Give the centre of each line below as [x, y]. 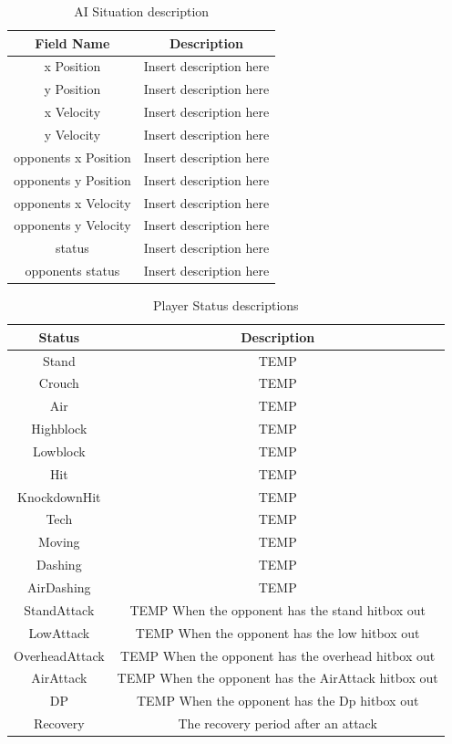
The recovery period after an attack [277, 723]
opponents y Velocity [72, 225]
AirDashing [59, 587]
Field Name [72, 42]
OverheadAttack [59, 655]
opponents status [72, 271]
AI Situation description [142, 11]
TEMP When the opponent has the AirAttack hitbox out [277, 678]
